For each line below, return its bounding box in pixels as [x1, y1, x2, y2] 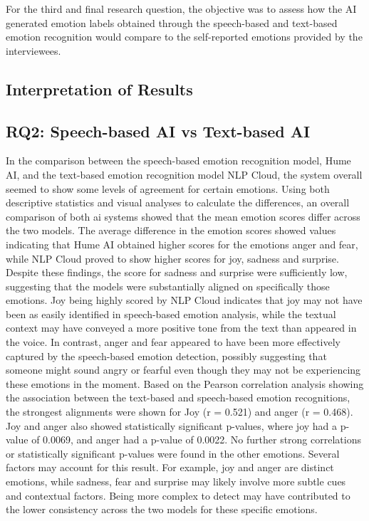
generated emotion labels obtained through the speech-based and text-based [6, 15, 338, 30]
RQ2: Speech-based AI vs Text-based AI [6, 120, 311, 142]
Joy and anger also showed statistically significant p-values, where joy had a [6, 418, 338, 433]
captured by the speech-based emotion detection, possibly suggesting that [6, 348, 327, 363]
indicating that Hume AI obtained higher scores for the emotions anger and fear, [6, 236, 358, 251]
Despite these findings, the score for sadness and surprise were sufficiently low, [6, 265, 348, 280]
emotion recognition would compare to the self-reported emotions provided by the [6, 29, 363, 44]
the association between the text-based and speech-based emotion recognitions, [6, 390, 350, 405]
